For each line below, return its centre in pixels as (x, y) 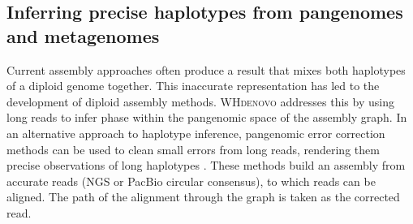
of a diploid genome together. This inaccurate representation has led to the (193, 86)
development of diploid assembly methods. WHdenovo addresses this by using (200, 101)
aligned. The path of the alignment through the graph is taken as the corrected (203, 197)
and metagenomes (83, 35)
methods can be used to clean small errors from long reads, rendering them (193, 149)
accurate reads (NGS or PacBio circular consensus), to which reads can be (191, 181)
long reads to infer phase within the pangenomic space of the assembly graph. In (207, 117)
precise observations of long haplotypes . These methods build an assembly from (206, 165)
